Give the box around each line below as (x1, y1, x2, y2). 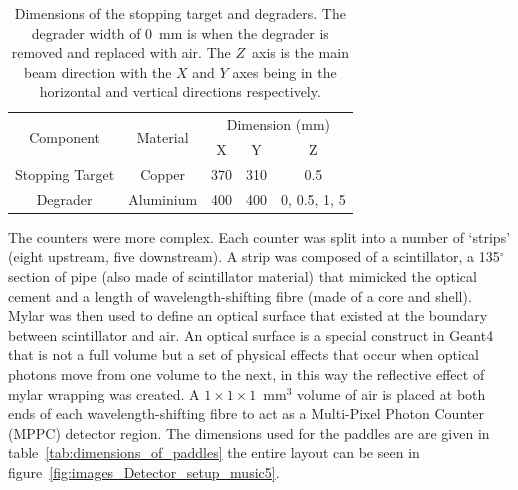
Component (29, 126, 101, 147)
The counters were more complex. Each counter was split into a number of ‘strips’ (8, 226, 511, 247)
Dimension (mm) (226, 114, 331, 135)
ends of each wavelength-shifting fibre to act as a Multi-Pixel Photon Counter (8, 403, 484, 424)
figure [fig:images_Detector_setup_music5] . (8, 461, 280, 482)
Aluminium (128, 188, 198, 209)
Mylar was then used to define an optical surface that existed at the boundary (8, 305, 488, 326)
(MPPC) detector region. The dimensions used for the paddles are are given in (8, 422, 490, 443)
